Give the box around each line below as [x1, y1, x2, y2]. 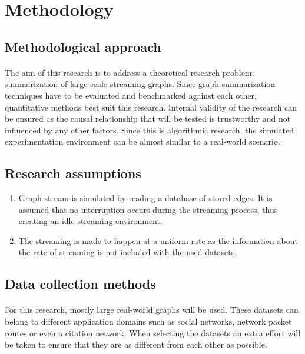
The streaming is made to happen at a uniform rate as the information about [18, 234, 298, 246]
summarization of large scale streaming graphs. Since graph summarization [5, 78, 276, 90]
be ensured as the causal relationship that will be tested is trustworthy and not [5, 112, 291, 125]
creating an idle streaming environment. [18, 215, 163, 227]
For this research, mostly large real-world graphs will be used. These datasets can [5, 303, 299, 316]
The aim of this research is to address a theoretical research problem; [5, 66, 254, 78]
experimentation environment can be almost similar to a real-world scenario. [5, 135, 280, 148]
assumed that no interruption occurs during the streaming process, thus [18, 203, 278, 215]
